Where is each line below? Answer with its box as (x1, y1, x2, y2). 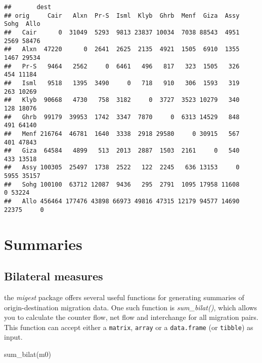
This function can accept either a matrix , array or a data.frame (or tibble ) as (4, 321, 253, 332)
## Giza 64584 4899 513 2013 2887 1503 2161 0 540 (4, 147, 240, 155)
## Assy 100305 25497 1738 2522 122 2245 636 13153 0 (4, 164, 240, 171)
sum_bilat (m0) (4, 349, 52, 359)
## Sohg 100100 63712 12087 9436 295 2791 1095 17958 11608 (4, 180, 240, 188)
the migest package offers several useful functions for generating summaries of (4, 292, 244, 302)
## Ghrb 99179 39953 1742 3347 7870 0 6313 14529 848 (4, 113, 240, 121)
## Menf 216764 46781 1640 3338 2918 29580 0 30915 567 (4, 130, 240, 137)
